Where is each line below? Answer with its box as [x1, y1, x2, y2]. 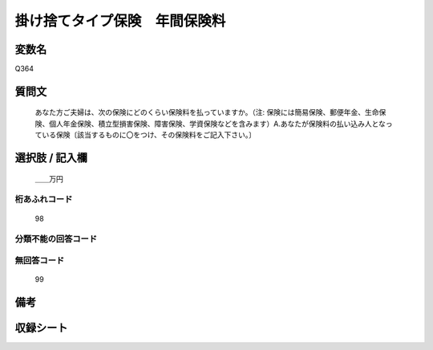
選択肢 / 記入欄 [14, 151, 88, 165]
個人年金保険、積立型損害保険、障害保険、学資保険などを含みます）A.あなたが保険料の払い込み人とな [48, 119, 386, 128]
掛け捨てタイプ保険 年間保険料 [14, 12, 226, 30]
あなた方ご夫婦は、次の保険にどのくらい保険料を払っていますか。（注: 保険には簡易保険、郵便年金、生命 [34, 108, 379, 117]
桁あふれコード [14, 193, 73, 205]
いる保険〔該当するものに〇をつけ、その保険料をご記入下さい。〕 [41, 130, 257, 140]
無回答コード [14, 254, 65, 266]
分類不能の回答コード [14, 234, 98, 245]
